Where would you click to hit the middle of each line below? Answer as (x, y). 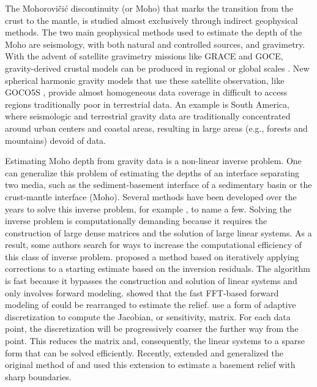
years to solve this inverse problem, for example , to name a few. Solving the (148, 209)
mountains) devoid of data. (55, 140)
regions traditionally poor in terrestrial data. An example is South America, (147, 104)
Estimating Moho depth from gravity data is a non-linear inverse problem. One (153, 161)
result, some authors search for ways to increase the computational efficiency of (153, 245)
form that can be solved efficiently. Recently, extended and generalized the (144, 352)
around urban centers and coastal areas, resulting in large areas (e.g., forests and (156, 128)
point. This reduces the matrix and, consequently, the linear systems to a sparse (155, 341)
